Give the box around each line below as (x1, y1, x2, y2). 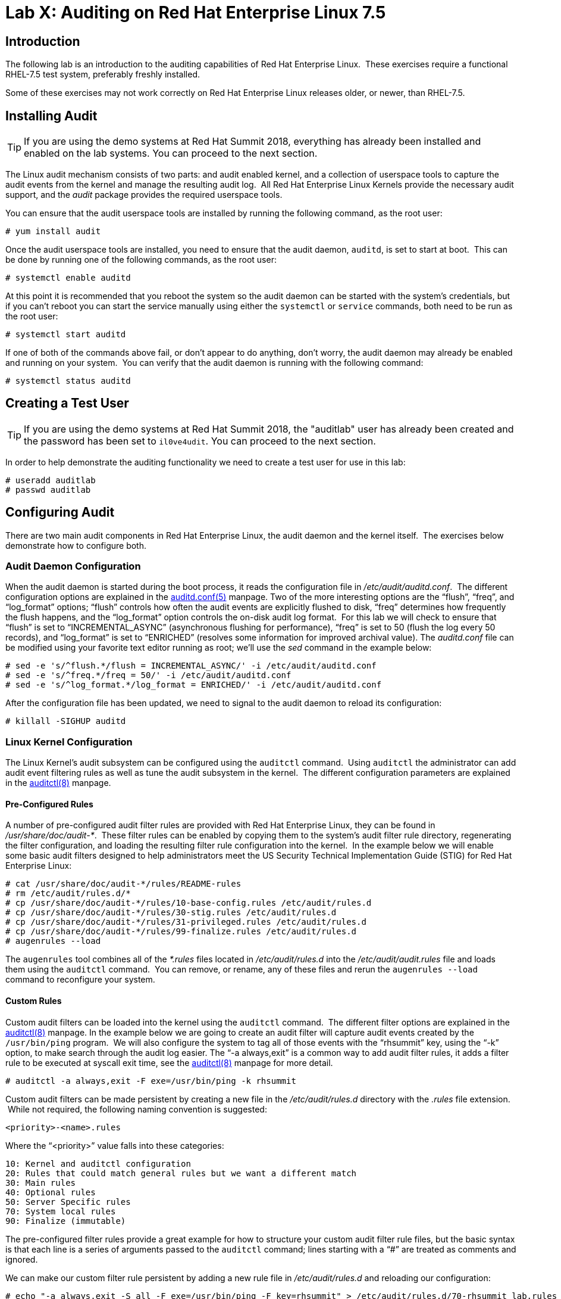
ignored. (5, 1254, 38, 1264)
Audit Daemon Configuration (5, 560, 141, 573)
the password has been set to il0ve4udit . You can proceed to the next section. (24, 434, 376, 447)
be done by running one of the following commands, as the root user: (5, 254, 277, 265)
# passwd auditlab (5, 484, 91, 495)
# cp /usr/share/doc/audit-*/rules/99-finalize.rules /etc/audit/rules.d (5, 927, 357, 937)
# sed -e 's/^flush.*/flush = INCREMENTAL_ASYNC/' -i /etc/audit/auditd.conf (5, 661, 377, 671)
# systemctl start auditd (5, 330, 126, 340)
